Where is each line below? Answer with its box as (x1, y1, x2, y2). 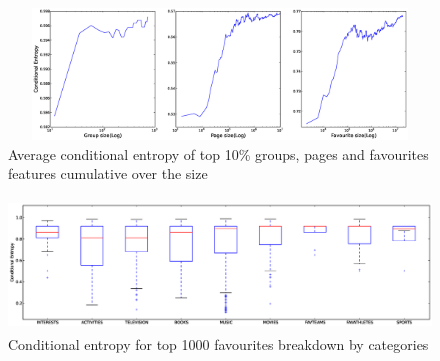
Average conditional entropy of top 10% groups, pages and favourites (8, 143, 429, 164)
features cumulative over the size (8, 163, 208, 184)
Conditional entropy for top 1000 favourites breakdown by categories (8, 333, 429, 354)
